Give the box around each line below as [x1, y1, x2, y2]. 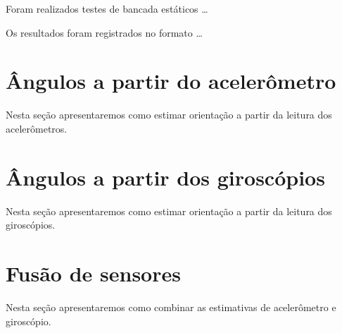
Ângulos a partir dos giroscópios [6, 162, 325, 191]
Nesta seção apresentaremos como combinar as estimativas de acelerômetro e [6, 299, 336, 314]
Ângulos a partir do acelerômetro [6, 66, 336, 95]
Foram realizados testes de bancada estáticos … [6, 1, 208, 16]
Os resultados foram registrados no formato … [6, 25, 203, 40]
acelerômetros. [6, 121, 68, 135]
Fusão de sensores [6, 259, 181, 287]
